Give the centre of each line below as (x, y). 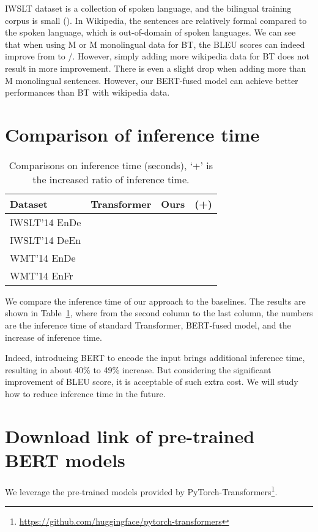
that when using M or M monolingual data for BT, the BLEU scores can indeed (155, 44)
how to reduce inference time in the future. (85, 394)
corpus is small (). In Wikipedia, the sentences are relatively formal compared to (156, 20)
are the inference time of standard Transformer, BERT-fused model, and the (148, 325)
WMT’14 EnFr (42, 275)
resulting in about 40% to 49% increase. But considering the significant (138, 369)
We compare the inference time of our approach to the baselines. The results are (155, 301)
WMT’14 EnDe (43, 257)
